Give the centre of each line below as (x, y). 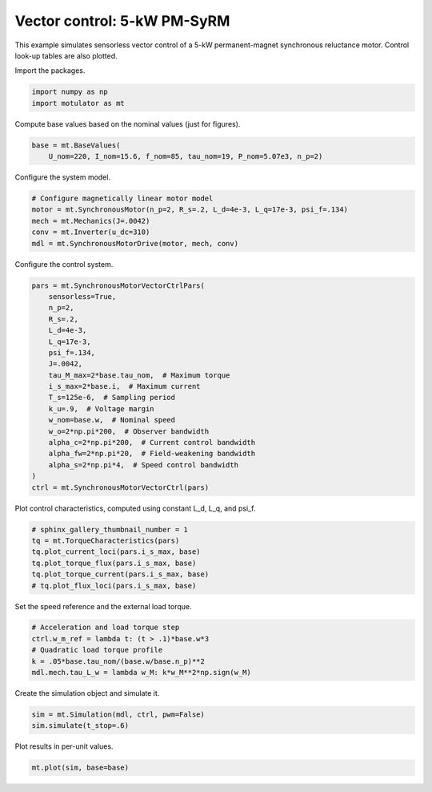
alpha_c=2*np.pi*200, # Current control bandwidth (152, 442)
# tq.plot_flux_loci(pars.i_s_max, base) (114, 586)
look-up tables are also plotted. (66, 55)
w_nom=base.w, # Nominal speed (112, 420)
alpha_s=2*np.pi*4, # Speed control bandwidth (144, 465)
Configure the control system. (64, 264)
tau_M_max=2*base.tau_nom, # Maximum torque (139, 375)
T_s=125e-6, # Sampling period (112, 398)
